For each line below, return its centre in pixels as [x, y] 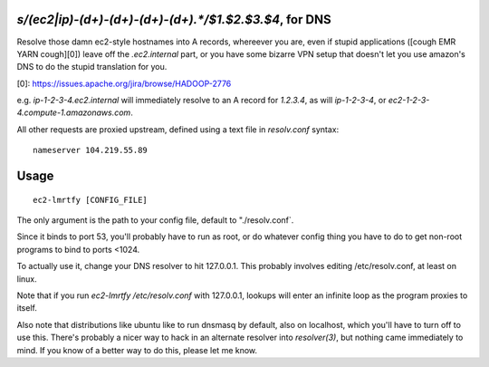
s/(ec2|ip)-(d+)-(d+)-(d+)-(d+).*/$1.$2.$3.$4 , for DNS [174, 19]
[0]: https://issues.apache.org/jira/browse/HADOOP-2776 [124, 83]
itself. [27, 308]
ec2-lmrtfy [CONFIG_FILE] [91, 200]
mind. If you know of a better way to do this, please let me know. [137, 350]
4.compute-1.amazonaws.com [74, 112]
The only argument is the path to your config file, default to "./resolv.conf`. [155, 220]
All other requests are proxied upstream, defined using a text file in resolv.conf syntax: [178, 129]
